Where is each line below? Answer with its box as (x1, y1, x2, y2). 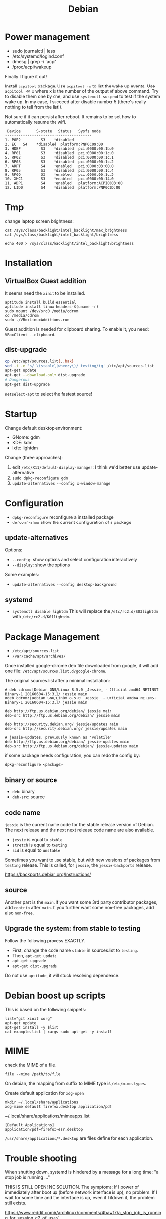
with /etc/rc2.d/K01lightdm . (12, 614, 70, 620)
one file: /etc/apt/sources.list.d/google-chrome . (5, 668, 107, 674)
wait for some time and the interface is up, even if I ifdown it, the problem (5, 1195, 155, 1201)
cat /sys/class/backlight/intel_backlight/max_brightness (5, 228, 127, 233)
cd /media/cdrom (5, 313, 39, 318)
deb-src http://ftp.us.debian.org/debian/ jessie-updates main (5, 744, 139, 749)
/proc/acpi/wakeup (12, 64, 52, 70)
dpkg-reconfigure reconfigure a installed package (12, 514, 114, 520)
